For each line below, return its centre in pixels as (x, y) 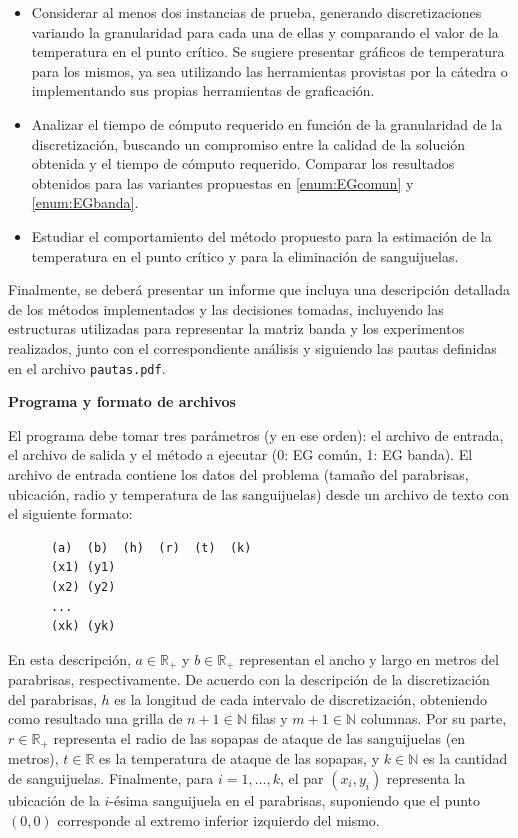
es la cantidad (465, 758)
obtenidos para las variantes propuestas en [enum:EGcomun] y (222, 182)
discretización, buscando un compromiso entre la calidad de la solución (248, 143)
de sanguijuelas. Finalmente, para (111, 777)
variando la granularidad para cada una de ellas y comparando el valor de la (265, 31)
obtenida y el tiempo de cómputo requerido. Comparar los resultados (243, 163)
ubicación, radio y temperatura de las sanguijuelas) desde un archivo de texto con (258, 493)
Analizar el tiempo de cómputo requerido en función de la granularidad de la (267, 123)
